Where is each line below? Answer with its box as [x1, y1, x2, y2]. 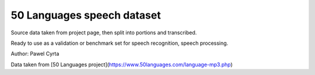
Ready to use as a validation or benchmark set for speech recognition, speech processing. [10, 40, 229, 47]
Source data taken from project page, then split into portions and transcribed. [10, 29, 197, 36]
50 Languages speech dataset [10, 9, 161, 22]
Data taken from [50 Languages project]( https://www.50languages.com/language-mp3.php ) [10, 61, 233, 68]
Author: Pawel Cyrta [10, 50, 60, 58]
